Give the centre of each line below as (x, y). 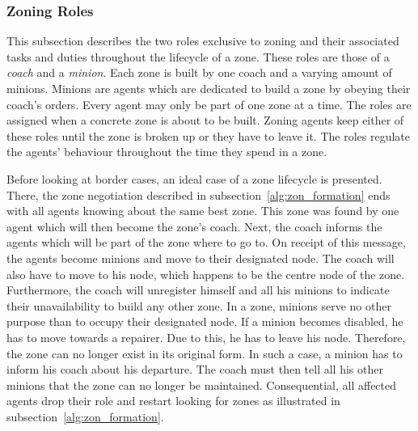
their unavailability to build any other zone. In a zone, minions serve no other (199, 305)
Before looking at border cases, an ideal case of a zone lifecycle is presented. (194, 178)
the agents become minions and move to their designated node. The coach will (201, 258)
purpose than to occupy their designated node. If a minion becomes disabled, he (205, 321)
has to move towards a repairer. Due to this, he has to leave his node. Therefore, (206, 337)
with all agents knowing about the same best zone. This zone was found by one (203, 211)
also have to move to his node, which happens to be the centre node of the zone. (206, 274)
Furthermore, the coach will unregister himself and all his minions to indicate (198, 290)
